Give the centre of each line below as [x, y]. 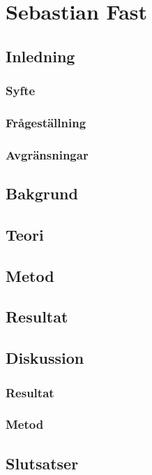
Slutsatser [42, 463]
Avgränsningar [47, 154]
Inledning [40, 56]
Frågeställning [46, 122]
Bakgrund [42, 193]
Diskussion [45, 358]
